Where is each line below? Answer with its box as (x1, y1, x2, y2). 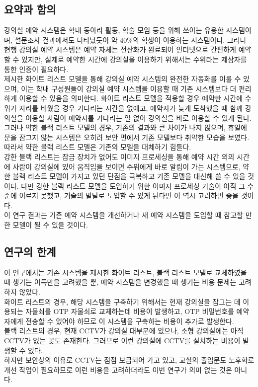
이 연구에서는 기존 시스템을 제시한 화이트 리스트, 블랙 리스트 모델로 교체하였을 (4, 267, 247, 277)
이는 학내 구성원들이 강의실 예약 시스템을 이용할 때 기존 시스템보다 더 (21, 83, 237, 93)
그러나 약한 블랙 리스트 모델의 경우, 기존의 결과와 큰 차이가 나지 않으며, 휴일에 (4, 122, 247, 133)
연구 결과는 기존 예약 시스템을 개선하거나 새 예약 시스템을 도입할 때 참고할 (12, 210, 243, 220)
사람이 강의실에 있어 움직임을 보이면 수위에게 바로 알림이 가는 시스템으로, (12, 161, 241, 171)
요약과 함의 (4, 1, 56, 17)
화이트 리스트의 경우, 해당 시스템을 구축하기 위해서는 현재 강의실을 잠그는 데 (4, 296, 241, 307)
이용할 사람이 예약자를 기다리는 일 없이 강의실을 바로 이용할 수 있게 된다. (25, 112, 252, 123)
